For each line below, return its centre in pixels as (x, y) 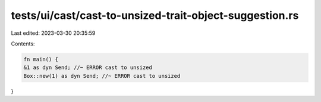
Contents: (23, 44)
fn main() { (41, 59)
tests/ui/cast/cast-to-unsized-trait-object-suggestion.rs (155, 15)
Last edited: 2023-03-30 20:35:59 (53, 33)
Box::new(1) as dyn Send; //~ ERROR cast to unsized (102, 76)
